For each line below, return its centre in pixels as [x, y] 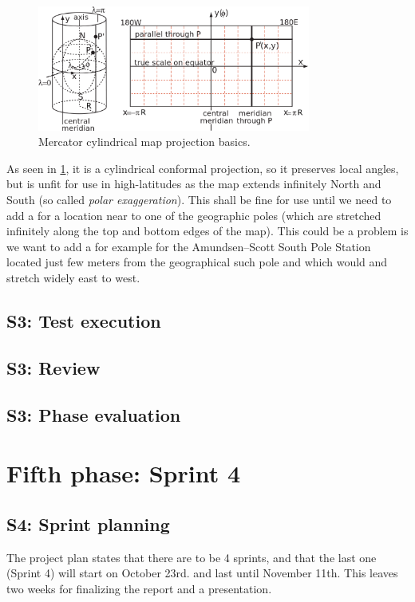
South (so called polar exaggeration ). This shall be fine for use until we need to [199, 200]
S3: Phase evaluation [94, 414]
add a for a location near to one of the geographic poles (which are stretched [194, 215]
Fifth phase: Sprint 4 [124, 473]
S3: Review [53, 367]
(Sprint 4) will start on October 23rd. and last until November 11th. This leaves [202, 573]
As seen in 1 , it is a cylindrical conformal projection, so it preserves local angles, [203, 168]
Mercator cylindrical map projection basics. [144, 142]
